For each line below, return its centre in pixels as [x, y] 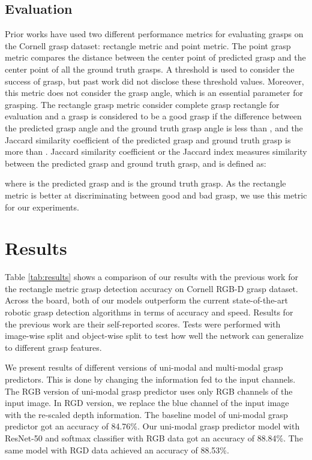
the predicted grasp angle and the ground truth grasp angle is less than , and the [154, 127]
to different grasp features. [53, 347]
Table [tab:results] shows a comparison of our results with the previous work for [151, 277]
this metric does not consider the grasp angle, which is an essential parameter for [154, 93]
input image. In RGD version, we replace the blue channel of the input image [147, 403]
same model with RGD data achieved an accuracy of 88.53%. [117, 450]
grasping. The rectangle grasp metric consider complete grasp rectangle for [142, 104]
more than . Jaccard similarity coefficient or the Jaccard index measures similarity [156, 151]
